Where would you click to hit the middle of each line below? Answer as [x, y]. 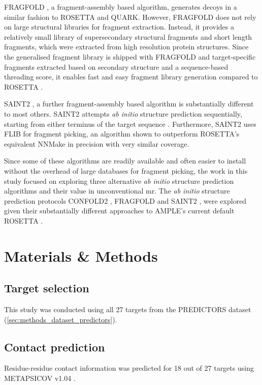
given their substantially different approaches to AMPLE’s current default [119, 211]
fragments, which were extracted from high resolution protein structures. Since [126, 47]
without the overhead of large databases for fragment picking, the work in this [126, 170]
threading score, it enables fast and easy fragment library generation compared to [131, 77]
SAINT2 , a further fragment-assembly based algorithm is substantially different [129, 104]
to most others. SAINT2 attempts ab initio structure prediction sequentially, [123, 113]
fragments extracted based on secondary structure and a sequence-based [116, 66]
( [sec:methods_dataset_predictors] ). [61, 319]
